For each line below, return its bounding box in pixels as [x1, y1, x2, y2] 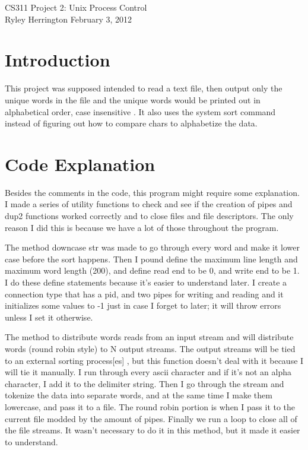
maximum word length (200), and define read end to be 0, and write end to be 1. [5, 264, 300, 277]
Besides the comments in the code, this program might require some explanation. [5, 186, 300, 198]
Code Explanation [5, 151, 155, 176]
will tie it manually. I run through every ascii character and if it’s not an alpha [5, 366, 291, 378]
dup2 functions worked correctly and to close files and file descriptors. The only [5, 210, 294, 221]
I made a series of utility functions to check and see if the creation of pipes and [5, 198, 293, 210]
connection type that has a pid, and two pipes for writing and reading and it [5, 287, 284, 300]
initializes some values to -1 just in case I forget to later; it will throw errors [5, 299, 281, 312]
